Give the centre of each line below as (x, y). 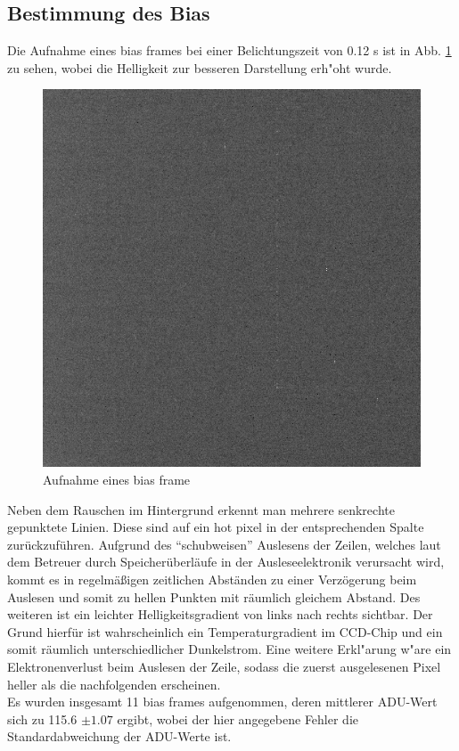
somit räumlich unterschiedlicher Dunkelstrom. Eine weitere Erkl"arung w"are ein (229, 649)
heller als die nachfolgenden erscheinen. (114, 684)
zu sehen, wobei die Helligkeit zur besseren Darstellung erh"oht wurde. (200, 67)
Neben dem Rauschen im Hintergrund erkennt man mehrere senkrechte (201, 509)
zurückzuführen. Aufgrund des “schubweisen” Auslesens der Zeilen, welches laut (224, 544)
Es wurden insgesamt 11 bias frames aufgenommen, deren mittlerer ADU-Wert (222, 702)
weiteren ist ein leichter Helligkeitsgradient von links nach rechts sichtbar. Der (220, 614)
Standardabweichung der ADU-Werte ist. (119, 736)
